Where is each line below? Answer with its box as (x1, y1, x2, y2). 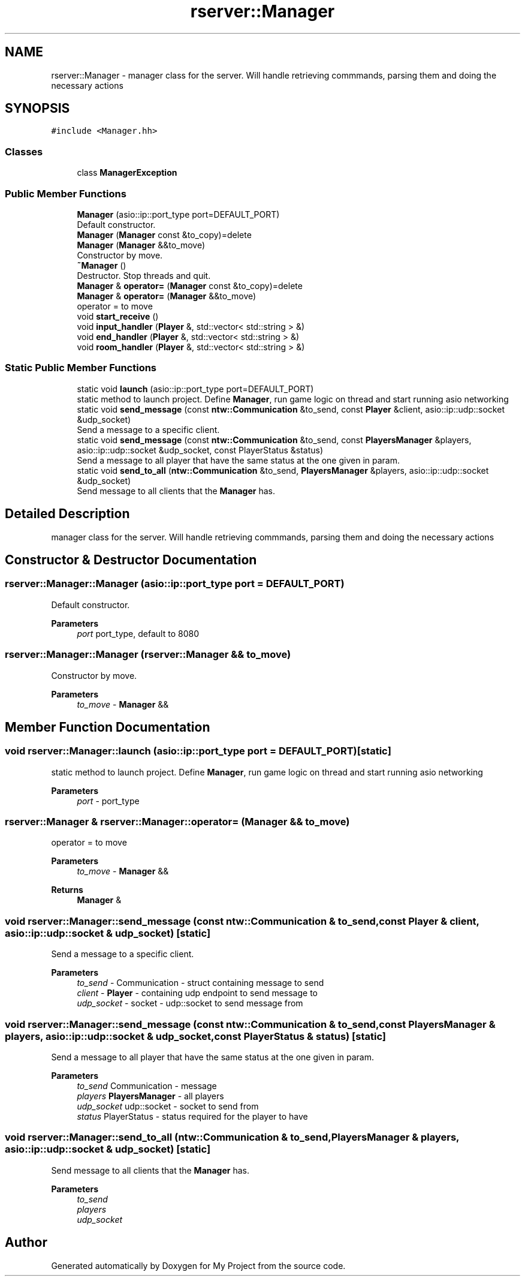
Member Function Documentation (5, 719, 210, 735)
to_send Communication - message (77, 1080, 217, 1091)
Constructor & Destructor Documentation (5, 552, 257, 567)
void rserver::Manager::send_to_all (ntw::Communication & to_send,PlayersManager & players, (5, 1131, 460, 1144)
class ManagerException (77, 167, 177, 178)
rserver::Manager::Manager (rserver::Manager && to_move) (5, 648, 291, 661)
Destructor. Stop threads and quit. (77, 270, 211, 281)
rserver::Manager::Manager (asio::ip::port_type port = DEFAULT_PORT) (5, 578, 345, 590)
